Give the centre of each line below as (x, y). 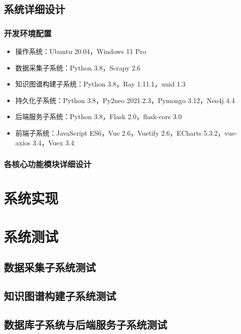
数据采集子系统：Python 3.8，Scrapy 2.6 (78, 67)
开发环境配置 (28, 33)
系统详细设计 (34, 9)
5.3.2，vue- (220, 132)
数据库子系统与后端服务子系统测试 (86, 324)
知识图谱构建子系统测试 (60, 295)
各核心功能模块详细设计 (48, 164)
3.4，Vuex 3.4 (53, 142)
